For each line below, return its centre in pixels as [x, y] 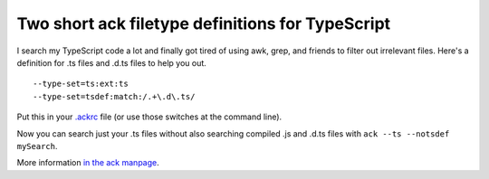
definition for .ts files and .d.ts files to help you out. [112, 62]
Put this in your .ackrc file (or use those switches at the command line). [149, 117]
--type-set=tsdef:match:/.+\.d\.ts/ [114, 96]
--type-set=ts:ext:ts [81, 84]
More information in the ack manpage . [88, 163]
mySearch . [37, 146]
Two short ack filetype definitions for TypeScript [204, 24]
